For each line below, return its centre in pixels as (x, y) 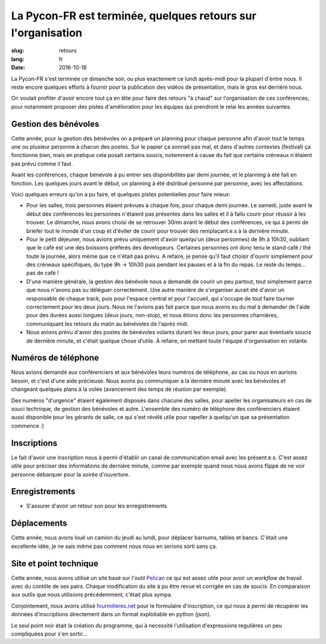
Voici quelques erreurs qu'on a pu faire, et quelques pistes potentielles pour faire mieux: (121, 194)
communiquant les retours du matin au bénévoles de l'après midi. (107, 324)
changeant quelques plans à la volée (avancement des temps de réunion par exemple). (119, 389)
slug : (18, 51)
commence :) (28, 425)
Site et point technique (55, 563)
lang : (18, 59)
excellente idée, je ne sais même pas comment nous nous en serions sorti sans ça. (114, 546)
